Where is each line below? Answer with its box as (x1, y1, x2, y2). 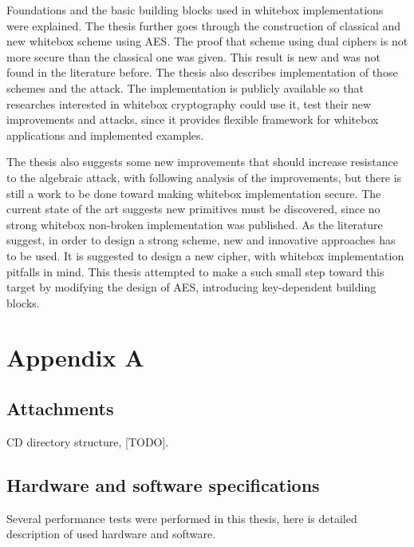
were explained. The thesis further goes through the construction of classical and (6, 17, 401, 34)
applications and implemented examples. (6, 126, 204, 143)
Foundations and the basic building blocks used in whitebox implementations (6, 2, 384, 18)
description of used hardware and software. (6, 525, 216, 542)
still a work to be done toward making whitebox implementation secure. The (6, 184, 381, 201)
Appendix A (6, 341, 144, 374)
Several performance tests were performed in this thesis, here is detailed (6, 509, 357, 526)
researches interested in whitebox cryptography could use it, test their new (6, 95, 372, 112)
